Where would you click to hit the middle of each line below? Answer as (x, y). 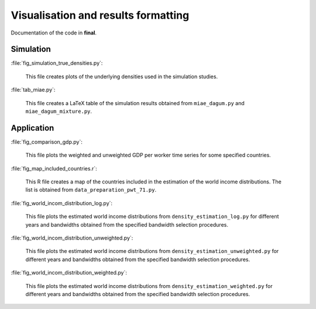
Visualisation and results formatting (100, 15)
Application (32, 128)
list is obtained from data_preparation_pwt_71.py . (91, 190)
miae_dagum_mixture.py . (59, 112)
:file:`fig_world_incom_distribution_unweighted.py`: (72, 238)
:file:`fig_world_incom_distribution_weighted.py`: (69, 273)
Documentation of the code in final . (54, 33)
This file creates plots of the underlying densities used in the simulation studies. (122, 77)
